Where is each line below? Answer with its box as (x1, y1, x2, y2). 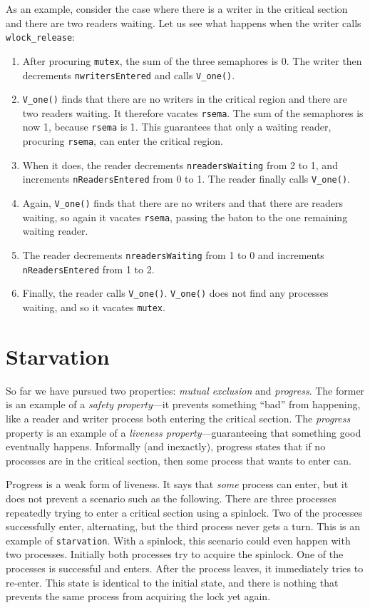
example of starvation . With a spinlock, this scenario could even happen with (6, 532, 351, 547)
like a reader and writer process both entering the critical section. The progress (6, 410, 351, 425)
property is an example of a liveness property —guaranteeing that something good (6, 425, 361, 440)
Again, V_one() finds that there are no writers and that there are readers (22, 196, 344, 211)
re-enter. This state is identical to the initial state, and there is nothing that (6, 574, 339, 589)
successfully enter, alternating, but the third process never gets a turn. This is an (6, 519, 361, 534)
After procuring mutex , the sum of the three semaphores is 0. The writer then (22, 53, 362, 68)
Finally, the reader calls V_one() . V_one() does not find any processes (22, 285, 329, 300)
